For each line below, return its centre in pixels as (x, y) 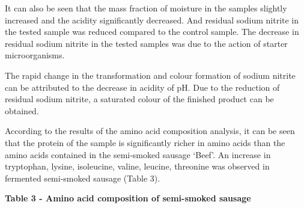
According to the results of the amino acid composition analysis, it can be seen (150, 131)
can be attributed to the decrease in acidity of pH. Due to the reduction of (142, 87)
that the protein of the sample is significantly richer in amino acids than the (145, 142)
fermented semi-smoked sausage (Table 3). (83, 178)
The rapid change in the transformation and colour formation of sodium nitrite (150, 75)
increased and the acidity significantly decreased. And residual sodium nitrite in (152, 20)
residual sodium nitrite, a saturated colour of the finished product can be (139, 99)
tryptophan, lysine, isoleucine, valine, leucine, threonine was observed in (137, 166)
